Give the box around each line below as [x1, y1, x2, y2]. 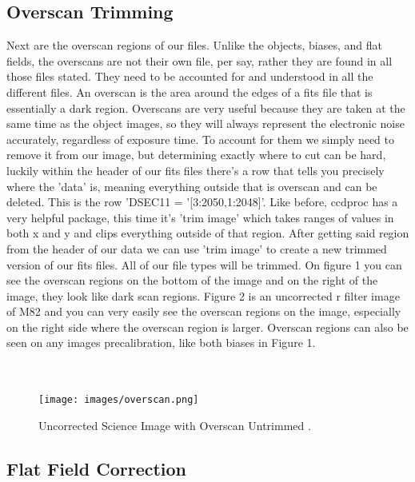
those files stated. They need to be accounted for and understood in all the [6, 68, 373, 85]
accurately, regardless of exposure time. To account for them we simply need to [6, 130, 395, 147]
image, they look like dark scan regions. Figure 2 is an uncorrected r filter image [6, 287, 400, 304]
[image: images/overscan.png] [38, 394, 199, 406]
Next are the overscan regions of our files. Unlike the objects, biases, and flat [6, 37, 382, 54]
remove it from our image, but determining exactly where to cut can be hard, [6, 146, 386, 163]
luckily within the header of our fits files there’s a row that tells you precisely [6, 161, 385, 178]
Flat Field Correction [6, 456, 187, 480]
